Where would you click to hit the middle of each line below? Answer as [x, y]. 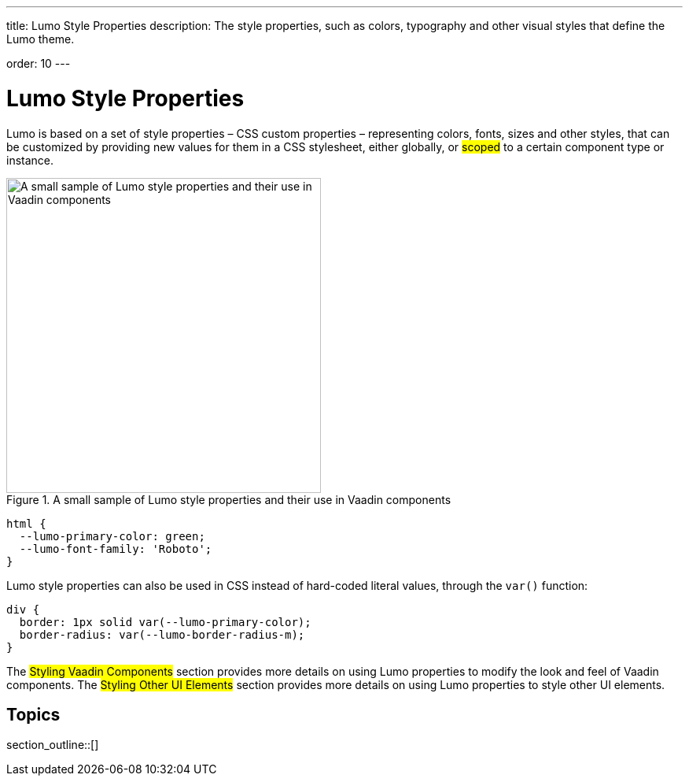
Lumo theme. [41, 39]
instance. [30, 160]
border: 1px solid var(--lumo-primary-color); [165, 622]
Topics [33, 714]
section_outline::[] [53, 745]
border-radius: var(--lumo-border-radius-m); [162, 634]
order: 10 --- [39, 63]
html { [26, 523]
